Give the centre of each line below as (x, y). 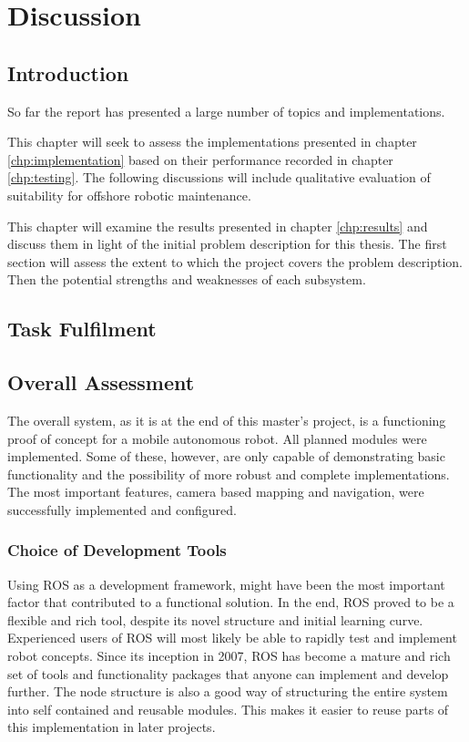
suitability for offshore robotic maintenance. (129, 195)
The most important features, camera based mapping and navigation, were (216, 492)
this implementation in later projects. (112, 727)
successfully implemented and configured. (122, 509)
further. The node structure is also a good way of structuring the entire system (228, 691)
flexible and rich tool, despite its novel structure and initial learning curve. (215, 619)
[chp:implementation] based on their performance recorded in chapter (200, 159)
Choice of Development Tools (117, 550)
